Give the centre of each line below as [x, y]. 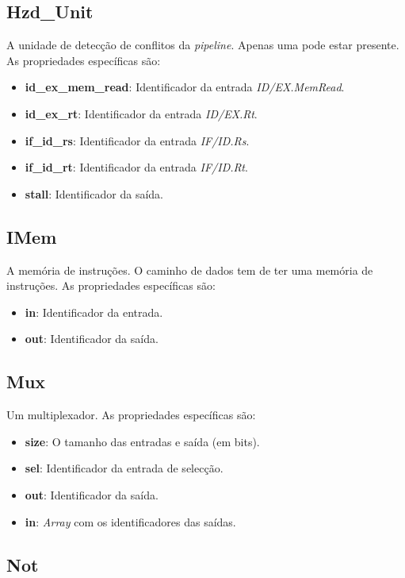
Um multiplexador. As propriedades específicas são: [131, 415]
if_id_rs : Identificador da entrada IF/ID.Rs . [137, 140]
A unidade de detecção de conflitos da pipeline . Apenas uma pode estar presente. [203, 45]
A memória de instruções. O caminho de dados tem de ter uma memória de [190, 270]
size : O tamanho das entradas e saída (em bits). [142, 441]
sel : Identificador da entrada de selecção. [124, 468]
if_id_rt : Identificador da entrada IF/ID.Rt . [136, 167]
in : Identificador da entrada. [94, 312]
